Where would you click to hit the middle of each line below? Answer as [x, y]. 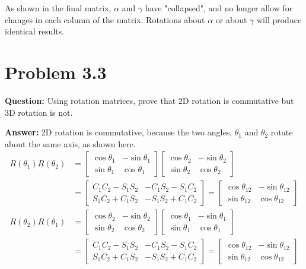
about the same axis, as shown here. [70, 143]
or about [231, 19]
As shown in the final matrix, [58, 8]
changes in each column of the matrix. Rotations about [105, 19]
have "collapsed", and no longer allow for [219, 8]
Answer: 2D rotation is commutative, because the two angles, [119, 132]
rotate [282, 132]
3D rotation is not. [39, 112]
